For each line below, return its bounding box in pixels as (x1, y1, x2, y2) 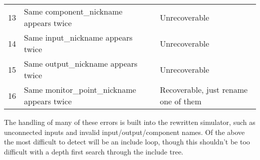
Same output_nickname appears (24, 58, 137, 69)
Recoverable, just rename (159, 84, 248, 95)
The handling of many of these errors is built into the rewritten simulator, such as (4, 117, 255, 127)
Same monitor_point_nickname (24, 84, 136, 95)
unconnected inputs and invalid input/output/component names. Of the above (4, 126, 245, 137)
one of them (159, 95, 201, 107)
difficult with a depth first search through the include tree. (4, 146, 183, 156)
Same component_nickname (24, 6, 122, 17)
